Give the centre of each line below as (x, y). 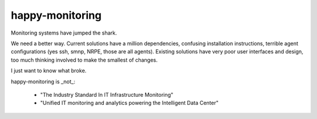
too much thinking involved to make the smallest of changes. (84, 60)
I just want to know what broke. (49, 71)
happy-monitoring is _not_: (43, 81)
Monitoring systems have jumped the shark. (64, 33)
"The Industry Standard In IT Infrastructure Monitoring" (107, 94)
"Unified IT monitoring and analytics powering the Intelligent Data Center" (129, 103)
